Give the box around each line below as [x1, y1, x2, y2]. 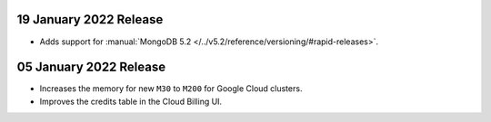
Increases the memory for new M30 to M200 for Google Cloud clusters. [39, 83, 303, 94]
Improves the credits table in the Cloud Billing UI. [39, 96, 223, 107]
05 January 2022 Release [16, 60, 166, 75]
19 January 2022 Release [16, 12, 164, 27]
